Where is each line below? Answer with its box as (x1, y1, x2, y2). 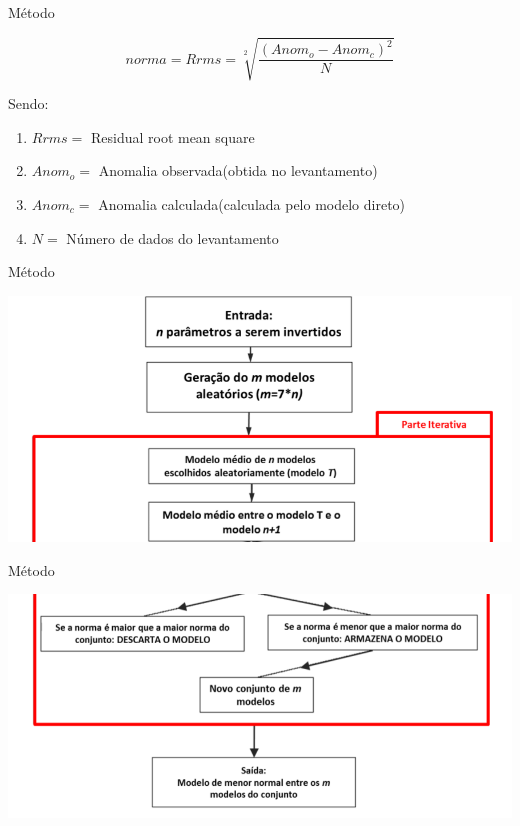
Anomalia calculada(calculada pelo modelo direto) (98, 193, 406, 214)
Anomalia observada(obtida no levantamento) (98, 160, 378, 181)
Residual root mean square (90, 126, 255, 147)
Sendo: (8, 93, 49, 114)
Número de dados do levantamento (66, 227, 279, 248)
